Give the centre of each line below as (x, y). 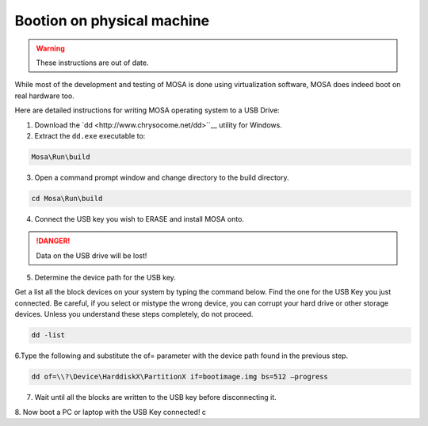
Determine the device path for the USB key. (105, 278)
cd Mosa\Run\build (67, 198)
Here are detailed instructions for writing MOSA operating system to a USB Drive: (147, 110)
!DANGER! (53, 241)
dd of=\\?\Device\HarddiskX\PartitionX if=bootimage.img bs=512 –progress (180, 377)
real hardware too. (44, 96)
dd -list (48, 335)
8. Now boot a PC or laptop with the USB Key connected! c (110, 412)
